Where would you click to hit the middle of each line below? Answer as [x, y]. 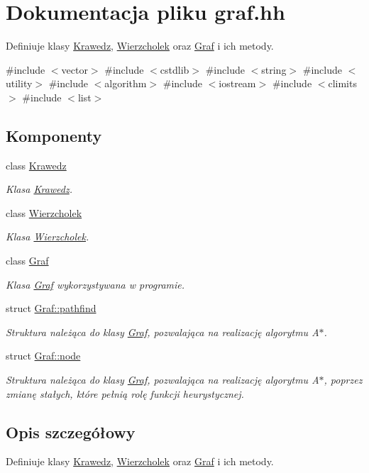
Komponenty [54, 135]
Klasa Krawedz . [39, 189]
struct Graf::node [43, 356]
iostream [237, 83]
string [274, 69]
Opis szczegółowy [71, 432]
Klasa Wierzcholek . [48, 236]
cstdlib [175, 69]
